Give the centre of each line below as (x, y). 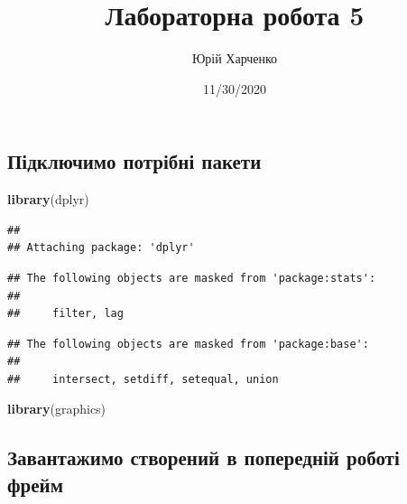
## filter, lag (65, 314)
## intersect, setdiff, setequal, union (143, 379)
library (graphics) (57, 409)
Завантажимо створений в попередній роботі (203, 457)
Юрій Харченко (235, 58)
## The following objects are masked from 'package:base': (188, 344)
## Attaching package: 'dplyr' (101, 248)
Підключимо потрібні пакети (134, 161)
